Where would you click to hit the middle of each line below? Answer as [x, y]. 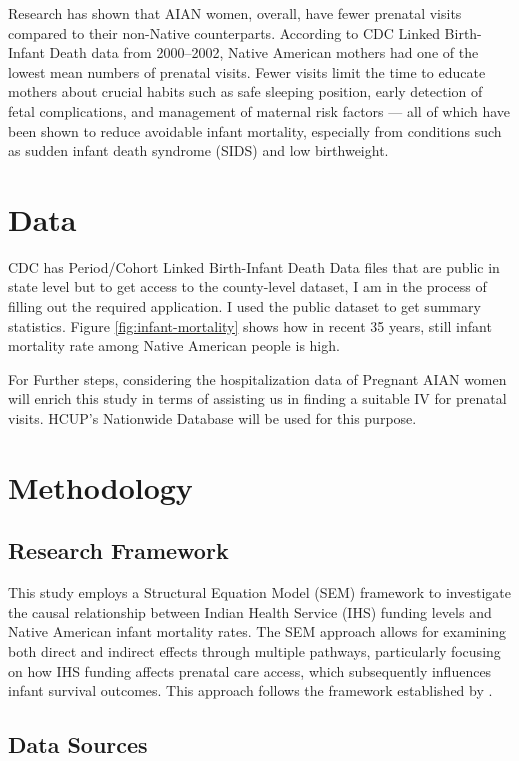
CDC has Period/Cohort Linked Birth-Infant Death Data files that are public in [254, 266]
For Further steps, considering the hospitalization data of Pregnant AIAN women [257, 378]
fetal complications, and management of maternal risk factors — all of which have [259, 110]
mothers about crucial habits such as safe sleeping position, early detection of [245, 91]
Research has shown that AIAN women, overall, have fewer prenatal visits [235, 13]
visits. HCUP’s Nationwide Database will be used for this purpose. [212, 418]
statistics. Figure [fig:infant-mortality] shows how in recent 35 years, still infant [250, 325]
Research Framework [118, 550]
